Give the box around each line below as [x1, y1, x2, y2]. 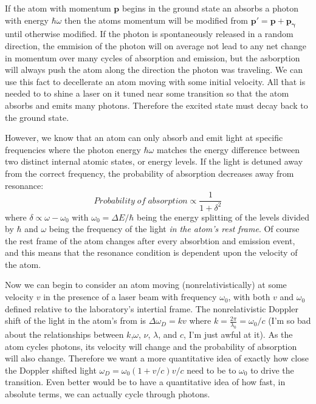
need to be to [187, 363, 236, 376]
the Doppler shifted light [5, 363, 97, 376]
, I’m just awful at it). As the [184, 328, 293, 341]
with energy [5, 13, 49, 26]
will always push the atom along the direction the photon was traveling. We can [5, 63, 303, 76]
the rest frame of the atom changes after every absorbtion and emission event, [5, 234, 295, 247]
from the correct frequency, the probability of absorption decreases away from [5, 166, 294, 179]
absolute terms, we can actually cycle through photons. [5, 388, 210, 400]
